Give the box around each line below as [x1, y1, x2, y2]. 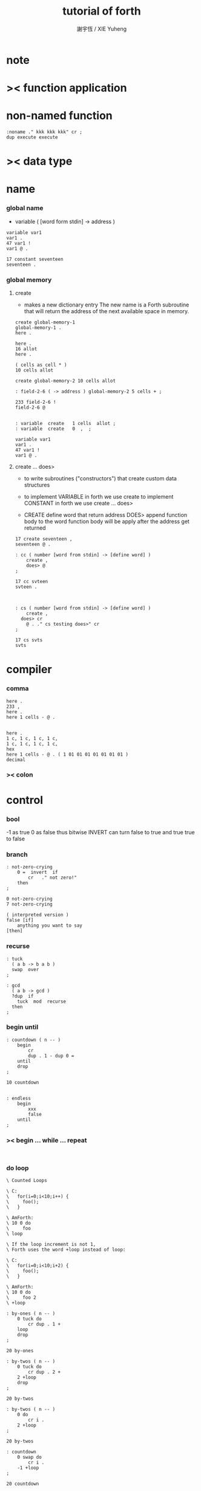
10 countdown [6, 1079, 39, 1085]
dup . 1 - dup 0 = [28, 1053, 74, 1059]
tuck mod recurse [17, 998, 67, 1005]
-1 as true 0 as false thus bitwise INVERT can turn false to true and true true [6, 828, 195, 835]
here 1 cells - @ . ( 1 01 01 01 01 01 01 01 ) [6, 751, 129, 758]
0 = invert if [17, 870, 59, 876]
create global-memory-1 [15, 319, 76, 326]
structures [24, 482, 50, 489]
